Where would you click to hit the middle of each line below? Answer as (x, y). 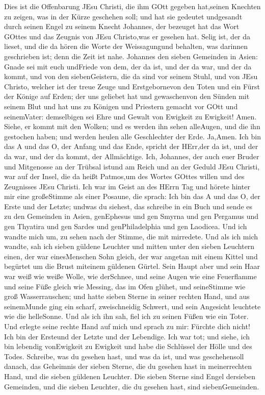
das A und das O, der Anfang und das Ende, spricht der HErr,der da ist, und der (131, 146)
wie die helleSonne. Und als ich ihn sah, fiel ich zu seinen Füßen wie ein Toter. (126, 316)
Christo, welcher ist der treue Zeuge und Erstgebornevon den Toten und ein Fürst (132, 86)
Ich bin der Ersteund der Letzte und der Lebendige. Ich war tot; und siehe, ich (127, 336)
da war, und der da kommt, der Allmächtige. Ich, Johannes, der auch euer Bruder (132, 156)
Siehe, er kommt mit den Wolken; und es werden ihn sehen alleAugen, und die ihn (132, 126)
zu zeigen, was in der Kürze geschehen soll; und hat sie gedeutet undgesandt (123, 16)
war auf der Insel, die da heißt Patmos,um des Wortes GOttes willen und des (124, 176)
